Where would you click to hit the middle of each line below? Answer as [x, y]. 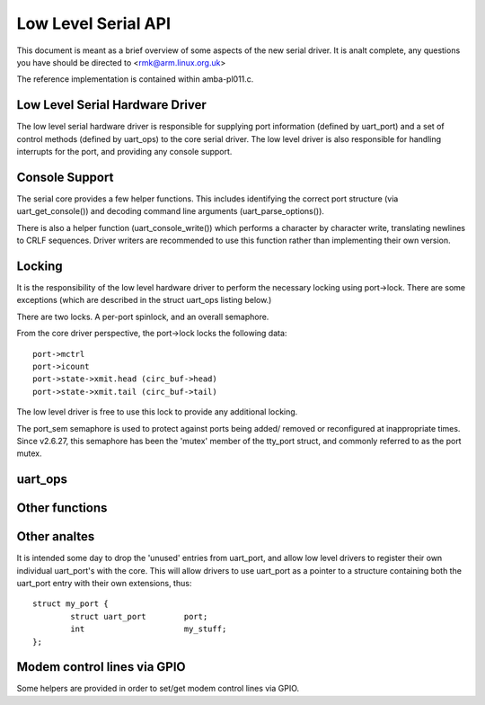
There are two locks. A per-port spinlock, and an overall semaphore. [143, 317]
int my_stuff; [149, 629]
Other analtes [56, 536]
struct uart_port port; [139, 616]
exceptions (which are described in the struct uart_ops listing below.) [144, 300]
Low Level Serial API [93, 23]
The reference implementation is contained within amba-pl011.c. [135, 79]
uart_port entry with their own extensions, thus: [104, 584]
